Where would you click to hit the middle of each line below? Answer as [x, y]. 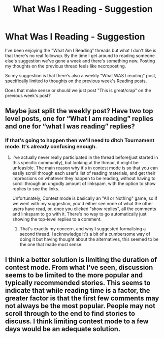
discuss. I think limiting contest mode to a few [77, 322]
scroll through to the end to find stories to [70, 314]
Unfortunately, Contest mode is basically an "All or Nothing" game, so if [85, 198]
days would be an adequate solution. [63, 329]
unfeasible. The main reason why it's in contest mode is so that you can [85, 168]
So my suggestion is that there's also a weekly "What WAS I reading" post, [81, 75]
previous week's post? [28, 95]
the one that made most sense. [51, 244]
